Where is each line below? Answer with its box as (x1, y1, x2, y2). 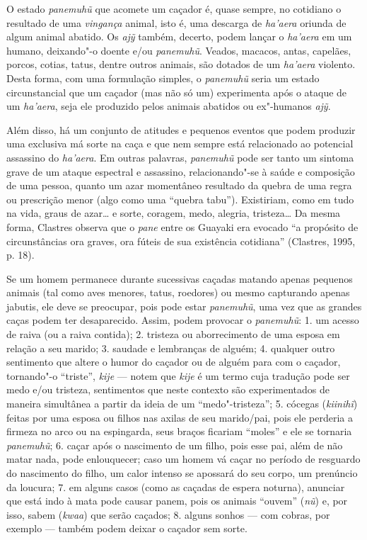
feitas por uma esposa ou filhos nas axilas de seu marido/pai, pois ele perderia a (6, 410, 353, 424)
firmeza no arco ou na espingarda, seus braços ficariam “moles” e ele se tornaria (6, 424, 352, 439)
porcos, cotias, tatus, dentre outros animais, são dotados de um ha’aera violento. (6, 57, 356, 72)
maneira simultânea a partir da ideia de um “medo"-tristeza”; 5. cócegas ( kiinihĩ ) (6, 396, 358, 411)
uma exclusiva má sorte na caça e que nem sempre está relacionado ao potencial (6, 136, 354, 151)
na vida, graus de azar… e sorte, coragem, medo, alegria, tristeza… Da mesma (6, 206, 341, 220)
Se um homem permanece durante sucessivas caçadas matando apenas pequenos (6, 271, 353, 286)
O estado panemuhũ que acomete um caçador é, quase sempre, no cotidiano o (6, 1, 342, 16)
